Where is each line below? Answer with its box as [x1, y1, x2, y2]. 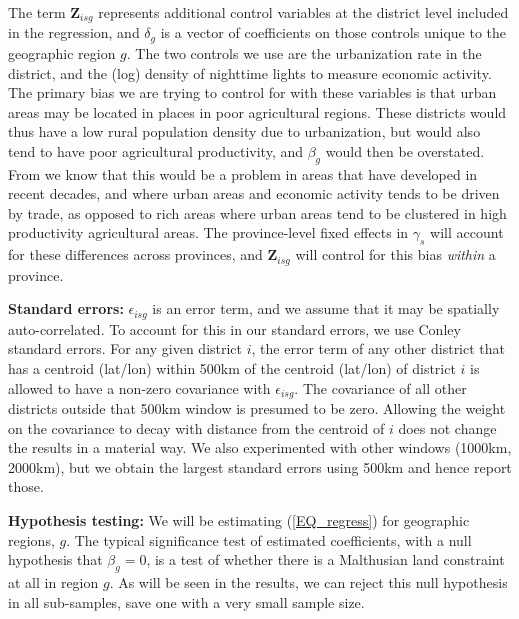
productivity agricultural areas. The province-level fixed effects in [8, 222, 409, 243]
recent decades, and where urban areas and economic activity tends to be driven [8, 183, 500, 204]
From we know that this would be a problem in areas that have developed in [8, 163, 478, 184]
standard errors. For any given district [8, 338, 243, 359]
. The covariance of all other [294, 377, 467, 398]
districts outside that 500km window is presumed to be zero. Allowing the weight [8, 397, 506, 418]
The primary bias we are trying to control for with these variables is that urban [8, 82, 497, 103]
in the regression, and [8, 22, 140, 43]
